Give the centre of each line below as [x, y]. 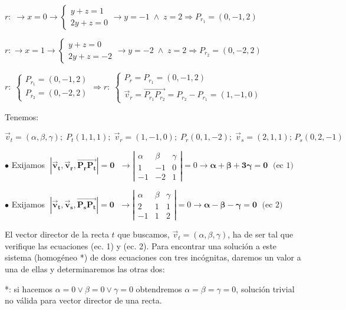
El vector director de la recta [57, 234]
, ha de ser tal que [261, 234]
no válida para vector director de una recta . [83, 300]
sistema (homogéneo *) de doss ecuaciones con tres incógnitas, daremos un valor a [153, 257]
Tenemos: [22, 116]
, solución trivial [265, 288]
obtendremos [159, 288]
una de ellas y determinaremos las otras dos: [85, 269]
